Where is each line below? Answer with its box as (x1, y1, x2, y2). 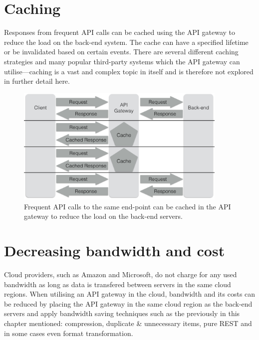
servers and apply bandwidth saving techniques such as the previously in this (4, 308, 240, 319)
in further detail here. (4, 76, 70, 86)
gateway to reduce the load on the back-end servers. (24, 211, 183, 221)
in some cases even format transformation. (4, 328, 133, 338)
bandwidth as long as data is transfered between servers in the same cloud (4, 279, 231, 289)
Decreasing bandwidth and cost (4, 240, 225, 261)
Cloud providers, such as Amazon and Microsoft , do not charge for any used (4, 269, 237, 280)
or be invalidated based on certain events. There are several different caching (4, 46, 239, 57)
